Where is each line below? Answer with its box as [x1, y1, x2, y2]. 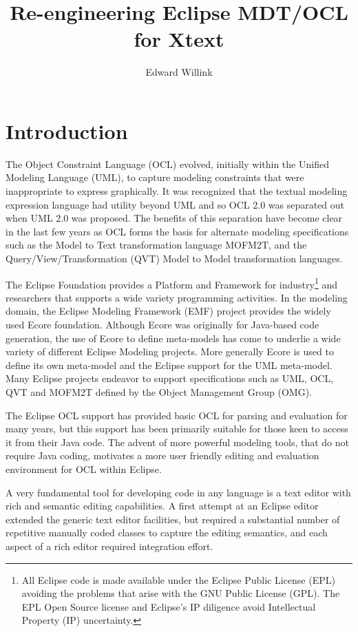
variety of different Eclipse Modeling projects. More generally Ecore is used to [6, 344, 334, 359]
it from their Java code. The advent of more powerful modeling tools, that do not [6, 434, 349, 449]
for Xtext [134, 25, 224, 53]
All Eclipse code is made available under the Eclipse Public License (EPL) [21, 572, 335, 587]
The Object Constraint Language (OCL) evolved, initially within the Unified [6, 156, 329, 171]
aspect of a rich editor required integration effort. [6, 538, 213, 553]
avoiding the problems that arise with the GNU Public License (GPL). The [21, 586, 340, 600]
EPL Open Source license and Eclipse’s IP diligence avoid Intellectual [21, 599, 316, 613]
